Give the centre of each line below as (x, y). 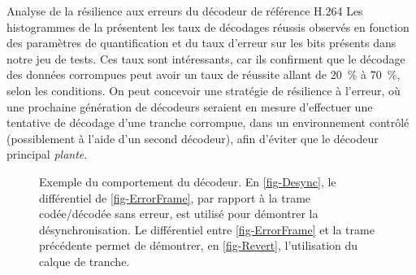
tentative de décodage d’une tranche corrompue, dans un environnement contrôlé (208, 122)
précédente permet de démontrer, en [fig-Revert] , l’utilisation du (199, 245)
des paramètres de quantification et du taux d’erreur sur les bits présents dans (201, 43)
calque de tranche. (84, 261)
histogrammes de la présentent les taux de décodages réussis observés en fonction (208, 26)
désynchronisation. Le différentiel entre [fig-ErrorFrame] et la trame (207, 229)
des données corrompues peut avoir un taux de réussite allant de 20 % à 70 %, (204, 74)
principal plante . (47, 154)
